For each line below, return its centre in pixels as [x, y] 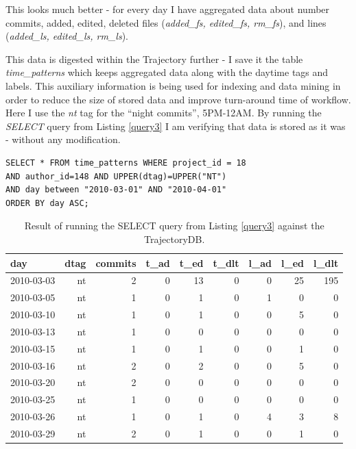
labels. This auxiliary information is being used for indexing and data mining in [173, 85]
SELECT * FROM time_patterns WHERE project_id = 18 [126, 163]
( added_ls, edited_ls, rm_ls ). [67, 36]
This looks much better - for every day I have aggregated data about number [168, 9]
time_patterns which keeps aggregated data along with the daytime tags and [167, 72]
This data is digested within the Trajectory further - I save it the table [154, 59]
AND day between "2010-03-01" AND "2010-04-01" [116, 190]
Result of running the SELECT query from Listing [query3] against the [174, 226]
